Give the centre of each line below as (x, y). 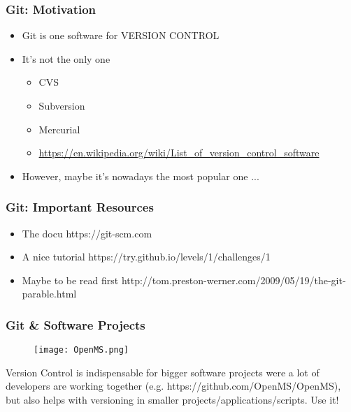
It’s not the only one (66, 58)
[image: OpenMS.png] (81, 350)
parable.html (49, 294)
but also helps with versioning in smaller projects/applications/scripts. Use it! (172, 400)
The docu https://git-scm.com (87, 233)
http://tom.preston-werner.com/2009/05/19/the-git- (234, 280)
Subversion (62, 105)
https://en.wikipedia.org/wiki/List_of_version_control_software (179, 153)
